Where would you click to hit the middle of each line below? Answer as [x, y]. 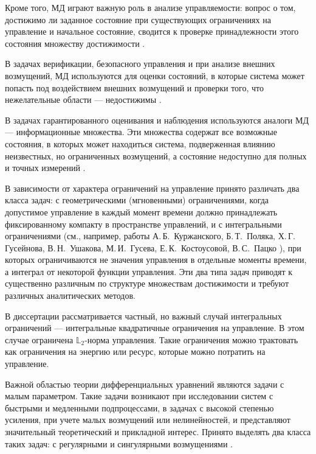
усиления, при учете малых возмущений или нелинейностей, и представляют [148, 420]
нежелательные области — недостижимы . [83, 100]
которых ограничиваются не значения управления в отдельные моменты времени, [156, 260]
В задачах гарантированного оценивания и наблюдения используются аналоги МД [157, 120]
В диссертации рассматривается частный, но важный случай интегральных [143, 316]
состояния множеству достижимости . [75, 43]
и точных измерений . [45, 168]
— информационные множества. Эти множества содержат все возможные [141, 132]
